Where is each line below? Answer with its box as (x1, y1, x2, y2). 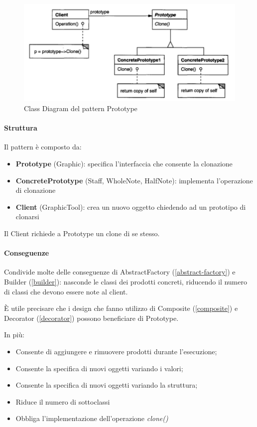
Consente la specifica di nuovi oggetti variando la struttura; (15, 380, 198, 390)
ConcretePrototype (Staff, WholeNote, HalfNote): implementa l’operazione (15, 175, 253, 185)
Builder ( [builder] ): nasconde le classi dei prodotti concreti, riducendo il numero (4, 276, 247, 286)
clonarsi (15, 211, 39, 222)
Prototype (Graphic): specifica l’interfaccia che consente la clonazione (15, 158, 233, 169)
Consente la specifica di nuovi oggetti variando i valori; (15, 363, 183, 373)
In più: (4, 329, 24, 340)
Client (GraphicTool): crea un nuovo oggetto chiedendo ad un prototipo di (15, 201, 246, 212)
